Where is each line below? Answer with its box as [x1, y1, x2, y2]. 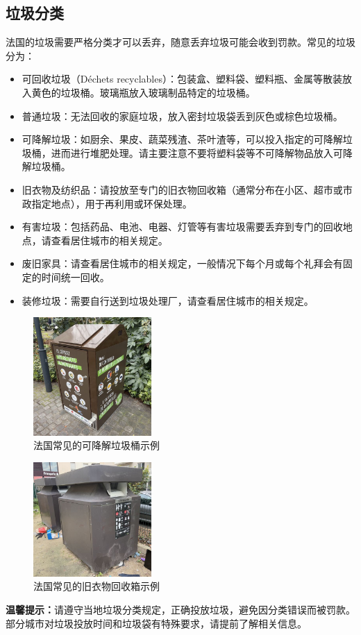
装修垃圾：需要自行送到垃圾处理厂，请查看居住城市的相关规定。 [22, 293, 314, 307]
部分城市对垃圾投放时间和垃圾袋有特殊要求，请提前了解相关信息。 [6, 616, 307, 630]
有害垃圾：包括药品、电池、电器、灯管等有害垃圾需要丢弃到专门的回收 [22, 219, 343, 234]
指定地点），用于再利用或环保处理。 [31, 196, 192, 210]
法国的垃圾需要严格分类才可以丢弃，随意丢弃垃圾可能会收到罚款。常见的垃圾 [6, 35, 355, 49]
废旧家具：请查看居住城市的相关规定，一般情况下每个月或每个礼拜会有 [22, 256, 343, 271]
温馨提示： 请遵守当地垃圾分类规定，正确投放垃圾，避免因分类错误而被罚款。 [6, 602, 355, 616]
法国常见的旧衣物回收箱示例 [33, 579, 160, 593]
